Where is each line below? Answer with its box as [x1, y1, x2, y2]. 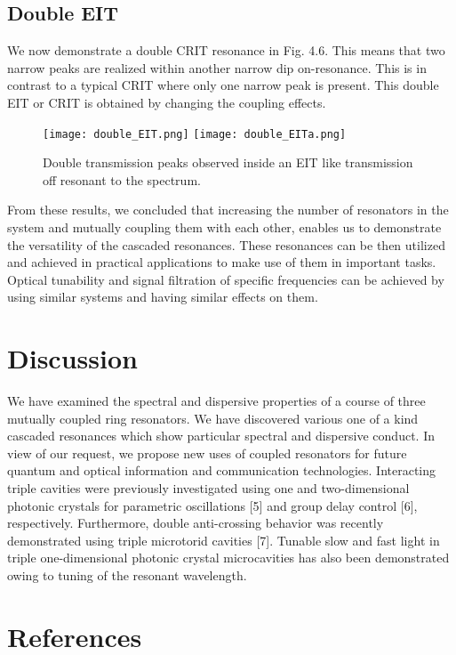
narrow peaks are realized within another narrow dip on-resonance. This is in [7, 58, 427, 77]
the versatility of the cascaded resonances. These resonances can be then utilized [7, 235, 445, 254]
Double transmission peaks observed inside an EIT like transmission [43, 153, 413, 172]
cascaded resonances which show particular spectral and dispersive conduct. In [7, 426, 435, 445]
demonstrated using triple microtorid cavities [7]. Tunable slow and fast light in [7, 530, 440, 549]
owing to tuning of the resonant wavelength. [7, 566, 247, 585]
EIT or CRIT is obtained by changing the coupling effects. [7, 93, 326, 111]
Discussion [7, 340, 138, 376]
